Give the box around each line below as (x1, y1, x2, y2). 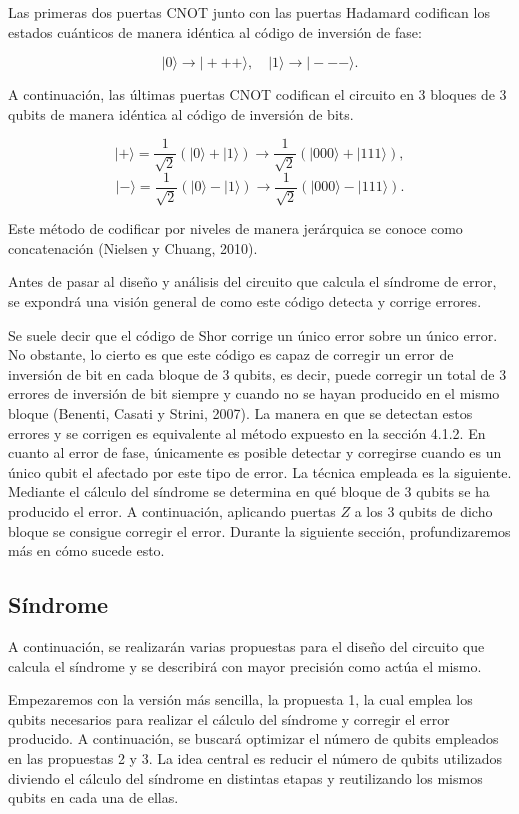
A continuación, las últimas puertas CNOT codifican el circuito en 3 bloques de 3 (8, 84, 507, 105)
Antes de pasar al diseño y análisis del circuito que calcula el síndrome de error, (8, 271, 497, 292)
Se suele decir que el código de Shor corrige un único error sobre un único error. (8, 324, 498, 345)
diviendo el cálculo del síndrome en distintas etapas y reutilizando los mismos (8, 767, 483, 788)
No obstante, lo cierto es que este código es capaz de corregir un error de (8, 344, 454, 365)
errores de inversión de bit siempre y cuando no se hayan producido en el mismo (8, 383, 500, 404)
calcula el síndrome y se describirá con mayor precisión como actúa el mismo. (8, 655, 482, 676)
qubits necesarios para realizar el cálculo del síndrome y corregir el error (8, 708, 450, 729)
